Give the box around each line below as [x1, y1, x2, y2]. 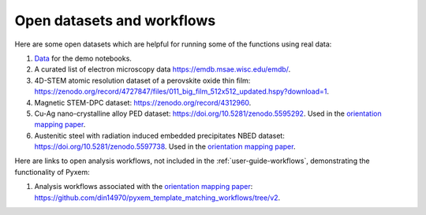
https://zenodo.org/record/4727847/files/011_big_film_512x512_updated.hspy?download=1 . [34, 87, 330, 96]
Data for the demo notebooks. [34, 54, 132, 63]
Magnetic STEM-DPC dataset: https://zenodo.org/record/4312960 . [34, 98, 252, 107]
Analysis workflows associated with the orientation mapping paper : [34, 182, 253, 191]
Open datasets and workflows [14, 12, 216, 29]
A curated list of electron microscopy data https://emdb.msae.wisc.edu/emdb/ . [34, 65, 291, 74]
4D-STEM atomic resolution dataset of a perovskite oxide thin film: [34, 76, 251, 85]
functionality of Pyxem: [14, 167, 90, 176]
